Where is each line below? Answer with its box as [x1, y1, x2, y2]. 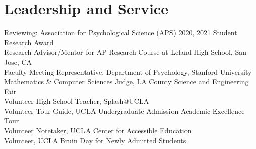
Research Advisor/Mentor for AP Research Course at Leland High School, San [4, 47, 246, 57]
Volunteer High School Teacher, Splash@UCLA [4, 96, 149, 106]
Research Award [4, 37, 54, 47]
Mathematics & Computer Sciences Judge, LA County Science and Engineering [4, 76, 249, 87]
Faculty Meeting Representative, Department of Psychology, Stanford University [4, 66, 252, 77]
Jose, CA [4, 56, 32, 67]
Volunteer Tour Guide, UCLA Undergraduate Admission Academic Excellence [4, 105, 245, 116]
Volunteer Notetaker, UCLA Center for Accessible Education [4, 125, 192, 136]
